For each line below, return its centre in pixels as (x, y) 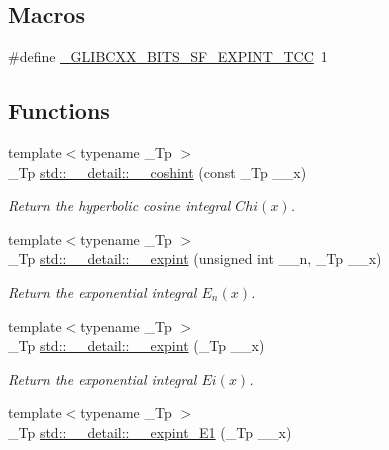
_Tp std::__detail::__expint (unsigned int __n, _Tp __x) (195, 258)
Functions (59, 110)
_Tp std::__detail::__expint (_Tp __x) (136, 345)
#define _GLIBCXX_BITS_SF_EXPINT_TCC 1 (168, 56)
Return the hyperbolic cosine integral (119, 205)
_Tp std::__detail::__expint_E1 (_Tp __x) (150, 431)
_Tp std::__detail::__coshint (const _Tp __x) (157, 171)
